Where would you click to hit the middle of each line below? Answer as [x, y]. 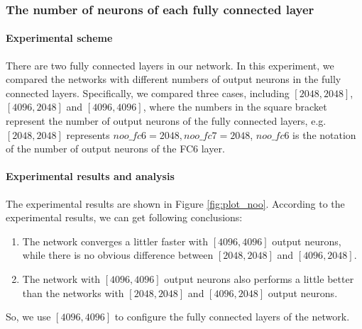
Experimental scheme [59, 38]
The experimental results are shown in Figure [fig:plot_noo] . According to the [175, 203]
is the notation [324, 134]
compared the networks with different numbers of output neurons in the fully [174, 79]
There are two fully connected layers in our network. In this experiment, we [170, 65]
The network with [61, 278]
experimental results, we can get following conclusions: [124, 217]
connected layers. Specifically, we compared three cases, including [148, 93]
